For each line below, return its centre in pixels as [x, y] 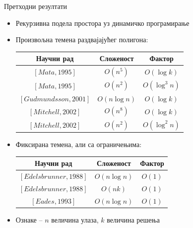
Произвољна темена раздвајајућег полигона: [82, 39]
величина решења [133, 219]
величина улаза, [75, 219]
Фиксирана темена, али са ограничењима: [79, 144]
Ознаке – [29, 219]
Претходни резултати [36, 6]
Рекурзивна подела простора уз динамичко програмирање [102, 23]
